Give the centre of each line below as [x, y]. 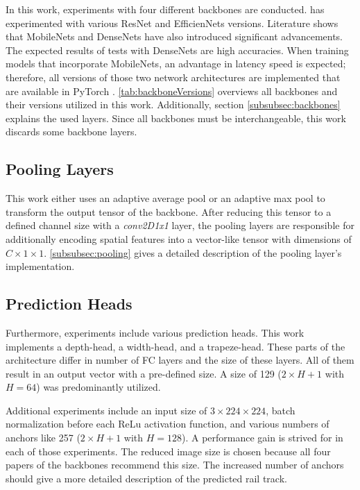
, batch [281, 410]
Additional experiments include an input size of [106, 410]
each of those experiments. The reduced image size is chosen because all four [168, 451]
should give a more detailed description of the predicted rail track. [146, 478]
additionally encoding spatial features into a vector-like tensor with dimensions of [179, 238]
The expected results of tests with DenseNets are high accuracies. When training [177, 50]
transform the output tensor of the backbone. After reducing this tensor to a [169, 211]
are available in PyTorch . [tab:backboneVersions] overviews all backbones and [172, 91]
